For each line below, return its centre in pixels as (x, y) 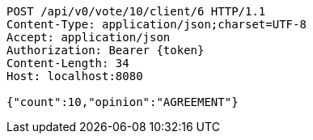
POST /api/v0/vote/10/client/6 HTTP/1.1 (136, 11)
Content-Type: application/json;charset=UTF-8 (156, 24)
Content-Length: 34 (68, 63)
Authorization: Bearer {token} (106, 50)
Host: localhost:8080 (75, 76)
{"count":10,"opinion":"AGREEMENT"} (123, 102)
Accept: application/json (89, 37)
